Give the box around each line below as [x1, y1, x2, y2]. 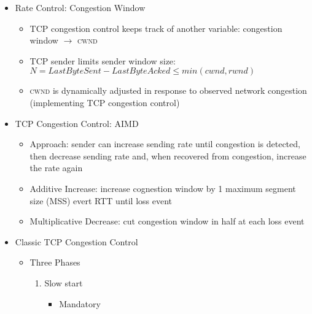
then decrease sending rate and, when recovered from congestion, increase [29, 149, 306, 162]
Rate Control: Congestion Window [15, 1, 146, 13]
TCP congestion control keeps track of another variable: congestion [29, 21, 283, 34]
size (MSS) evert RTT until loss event [29, 194, 173, 207]
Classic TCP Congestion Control [15, 235, 138, 248]
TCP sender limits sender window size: [29, 54, 176, 67]
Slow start [44, 276, 83, 289]
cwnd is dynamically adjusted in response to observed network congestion [29, 84, 307, 97]
